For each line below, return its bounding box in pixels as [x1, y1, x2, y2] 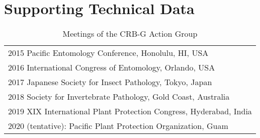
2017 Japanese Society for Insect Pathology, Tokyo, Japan [8, 76, 212, 88]
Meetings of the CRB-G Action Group [62, 28, 198, 40]
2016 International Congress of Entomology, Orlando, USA [8, 61, 215, 74]
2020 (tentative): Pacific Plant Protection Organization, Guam [8, 120, 228, 132]
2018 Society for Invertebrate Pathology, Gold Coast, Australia [8, 91, 230, 103]
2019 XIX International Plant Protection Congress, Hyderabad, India [8, 105, 252, 117]
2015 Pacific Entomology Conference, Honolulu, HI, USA [8, 47, 209, 59]
